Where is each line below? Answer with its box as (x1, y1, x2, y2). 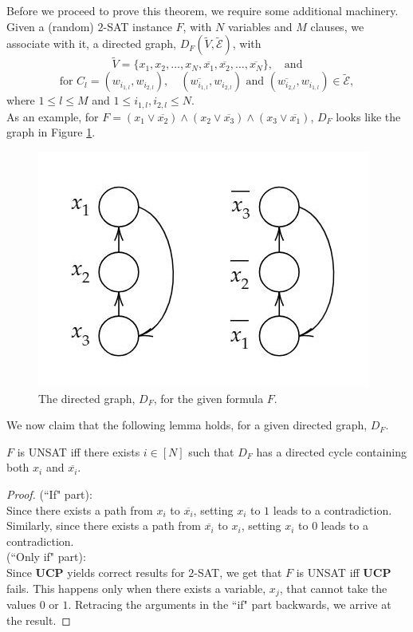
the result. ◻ (6, 611, 71, 628)
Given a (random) (6, 18, 94, 34)
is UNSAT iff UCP (296, 563, 391, 580)
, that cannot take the (279, 579, 387, 596)
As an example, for (6, 108, 99, 124)
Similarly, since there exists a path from (6, 517, 201, 534)
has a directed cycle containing (256, 443, 407, 460)
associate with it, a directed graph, (6, 35, 176, 52)
